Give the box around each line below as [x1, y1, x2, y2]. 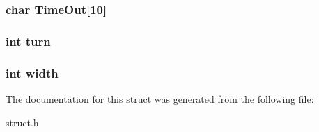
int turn [6, 32, 51, 49]
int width [6, 64, 59, 81]
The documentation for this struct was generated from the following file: [6, 91, 314, 106]
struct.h [6, 115, 39, 129]
